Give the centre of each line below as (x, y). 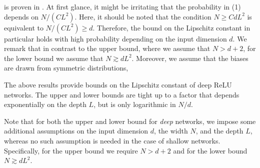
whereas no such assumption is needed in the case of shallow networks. (112, 140)
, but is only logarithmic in (135, 104)
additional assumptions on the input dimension (76, 131)
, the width (171, 131)
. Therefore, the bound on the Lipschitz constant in (171, 27)
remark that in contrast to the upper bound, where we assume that (107, 48)
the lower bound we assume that (54, 58)
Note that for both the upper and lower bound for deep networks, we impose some (130, 121)
